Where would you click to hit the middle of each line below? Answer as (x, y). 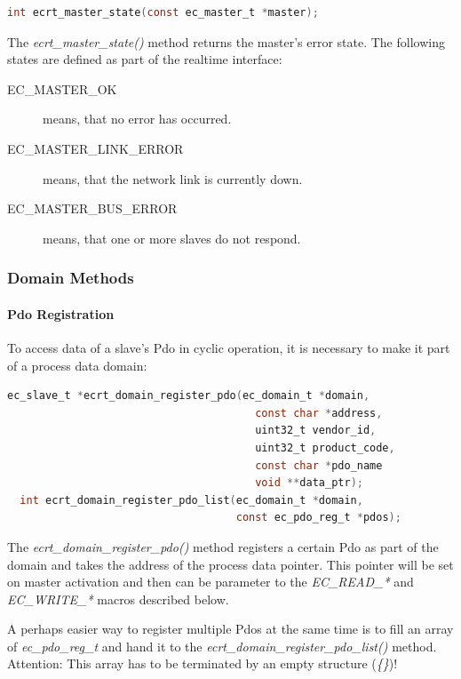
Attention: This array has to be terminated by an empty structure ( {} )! (203, 663)
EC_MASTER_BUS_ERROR (92, 208)
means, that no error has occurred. (137, 119)
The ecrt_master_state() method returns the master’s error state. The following (226, 41)
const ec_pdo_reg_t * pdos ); (318, 518)
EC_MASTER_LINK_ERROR (95, 148)
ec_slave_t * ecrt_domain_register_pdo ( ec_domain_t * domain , (189, 396)
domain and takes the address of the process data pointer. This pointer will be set (230, 564)
